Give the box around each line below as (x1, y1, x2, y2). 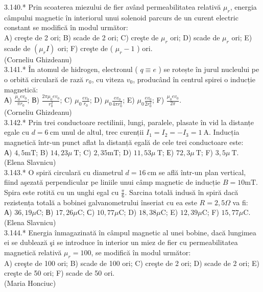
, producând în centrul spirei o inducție (133, 74, 255, 84)
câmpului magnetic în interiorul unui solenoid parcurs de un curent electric (4, 12, 238, 22)
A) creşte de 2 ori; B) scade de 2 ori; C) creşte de (4, 32, 159, 42)
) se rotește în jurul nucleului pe (158, 64, 259, 75)
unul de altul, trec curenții (61, 127, 144, 137)
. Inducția (209, 127, 240, 137)
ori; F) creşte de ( (58, 42, 113, 53)
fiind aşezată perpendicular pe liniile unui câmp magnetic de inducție (4, 177, 221, 187)
